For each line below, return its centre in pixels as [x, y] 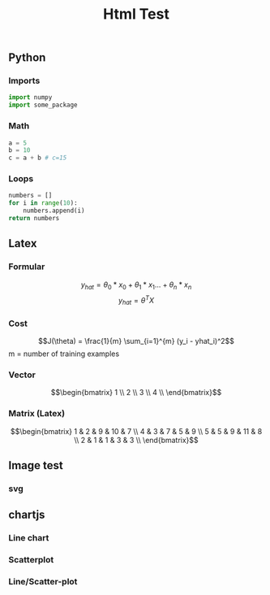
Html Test [136, 14]
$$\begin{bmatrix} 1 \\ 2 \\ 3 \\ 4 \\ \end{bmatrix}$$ [136, 393]
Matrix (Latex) [37, 414]
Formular [27, 267]
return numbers [34, 219]
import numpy [30, 98]
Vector [22, 375]
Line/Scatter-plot [43, 582]
